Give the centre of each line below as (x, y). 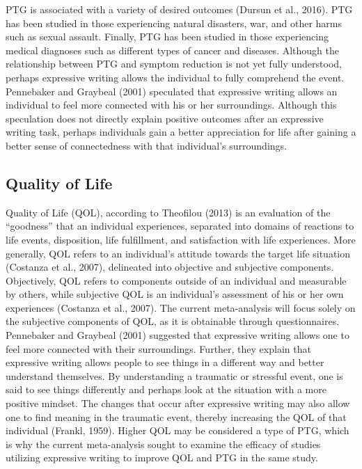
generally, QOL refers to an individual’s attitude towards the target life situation (178, 253)
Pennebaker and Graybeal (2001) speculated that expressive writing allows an (172, 91)
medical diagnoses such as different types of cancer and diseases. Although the (172, 50)
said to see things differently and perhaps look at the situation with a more (166, 389)
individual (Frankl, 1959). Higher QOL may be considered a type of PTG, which (178, 430)
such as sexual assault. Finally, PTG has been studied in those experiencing (167, 37)
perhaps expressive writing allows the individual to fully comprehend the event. (175, 77)
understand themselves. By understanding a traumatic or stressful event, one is (174, 375)
